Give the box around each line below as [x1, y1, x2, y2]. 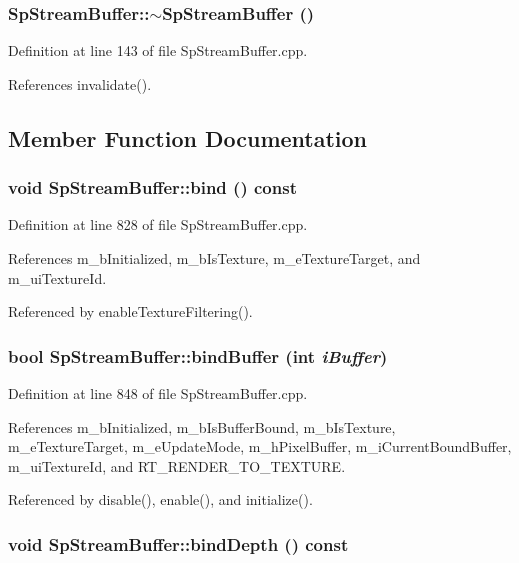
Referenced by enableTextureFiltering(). [8, 301, 253, 322]
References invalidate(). [8, 73, 152, 94]
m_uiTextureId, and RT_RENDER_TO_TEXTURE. [8, 455, 346, 476]
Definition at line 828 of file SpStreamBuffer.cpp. [8, 214, 308, 235]
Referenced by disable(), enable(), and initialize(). [8, 489, 313, 510]
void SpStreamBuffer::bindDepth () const [8, 531, 349, 556]
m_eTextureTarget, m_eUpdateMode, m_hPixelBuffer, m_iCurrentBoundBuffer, [8, 436, 512, 457]
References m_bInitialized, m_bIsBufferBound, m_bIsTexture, [8, 416, 396, 437]
